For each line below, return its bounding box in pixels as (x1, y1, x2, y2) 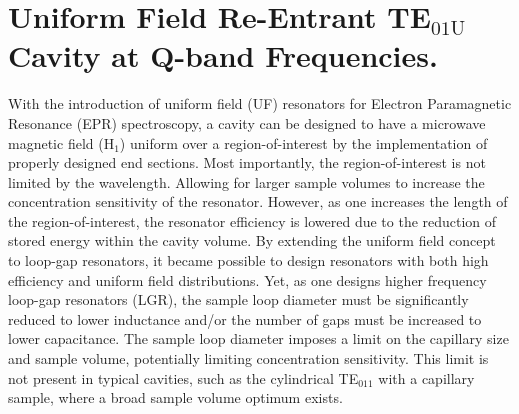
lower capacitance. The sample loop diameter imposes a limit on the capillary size (8, 328, 509, 349)
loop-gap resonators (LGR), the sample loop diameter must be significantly (8, 289, 469, 310)
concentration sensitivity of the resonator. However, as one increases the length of (8, 191, 508, 212)
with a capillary (378, 367, 475, 388)
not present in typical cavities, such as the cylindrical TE (8, 367, 359, 388)
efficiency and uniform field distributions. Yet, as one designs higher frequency (8, 269, 487, 290)
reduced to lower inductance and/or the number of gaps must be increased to (8, 308, 482, 329)
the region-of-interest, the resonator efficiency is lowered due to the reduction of (8, 210, 497, 231)
